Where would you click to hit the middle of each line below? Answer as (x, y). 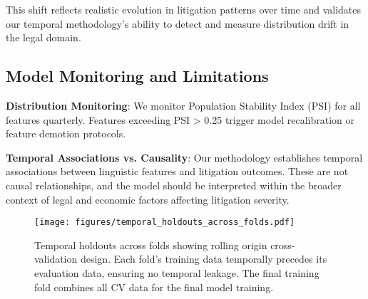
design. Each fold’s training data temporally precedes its (204, 259)
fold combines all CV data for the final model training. (154, 287)
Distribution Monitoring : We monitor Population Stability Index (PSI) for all (183, 105)
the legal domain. (44, 37)
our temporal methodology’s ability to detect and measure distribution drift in (178, 23)
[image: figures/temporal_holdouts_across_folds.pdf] (165, 222)
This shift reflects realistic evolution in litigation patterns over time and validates (184, 9)
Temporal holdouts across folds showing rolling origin (151, 245)
